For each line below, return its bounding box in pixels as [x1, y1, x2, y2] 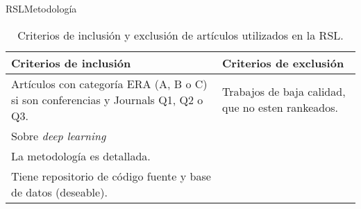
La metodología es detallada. [11, 147, 151, 164]
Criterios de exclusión [222, 54, 344, 71]
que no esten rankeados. [222, 99, 338, 116]
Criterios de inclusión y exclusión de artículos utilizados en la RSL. [17, 26, 344, 43]
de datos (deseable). [11, 183, 108, 200]
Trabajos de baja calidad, [222, 83, 346, 100]
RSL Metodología [6, 1, 77, 15]
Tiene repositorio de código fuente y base [11, 167, 211, 184]
